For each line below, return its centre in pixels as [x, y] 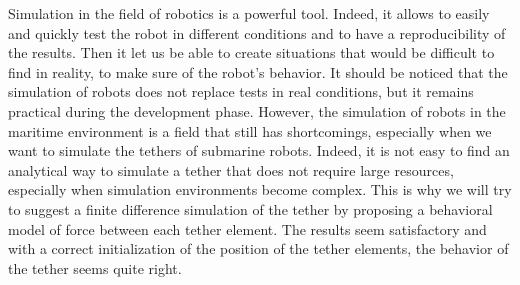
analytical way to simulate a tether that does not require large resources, [231, 169]
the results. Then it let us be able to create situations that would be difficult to [251, 52]
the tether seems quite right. [95, 267]
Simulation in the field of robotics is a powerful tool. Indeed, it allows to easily [249, 13]
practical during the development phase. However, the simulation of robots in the [257, 110]
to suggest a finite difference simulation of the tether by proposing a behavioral [250, 208]
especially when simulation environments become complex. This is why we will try [260, 189]
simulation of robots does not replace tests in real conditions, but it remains [241, 91]
